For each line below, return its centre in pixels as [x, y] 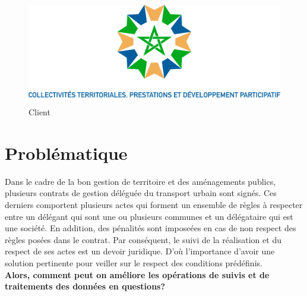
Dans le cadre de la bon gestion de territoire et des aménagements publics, [140, 181]
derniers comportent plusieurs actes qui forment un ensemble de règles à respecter [154, 204]
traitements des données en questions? [85, 286]
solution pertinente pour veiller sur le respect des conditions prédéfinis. [134, 262]
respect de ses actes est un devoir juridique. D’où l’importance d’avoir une [140, 251]
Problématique [66, 152]
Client [39, 112]
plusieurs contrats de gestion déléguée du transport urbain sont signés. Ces [141, 193]
